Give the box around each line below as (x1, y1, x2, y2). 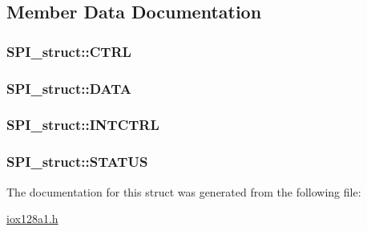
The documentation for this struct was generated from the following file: (6, 183, 361, 200)
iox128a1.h (6, 210, 58, 227)
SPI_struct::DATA (6, 78, 132, 98)
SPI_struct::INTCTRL (6, 115, 159, 135)
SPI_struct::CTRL (6, 41, 131, 61)
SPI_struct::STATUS (6, 152, 148, 172)
